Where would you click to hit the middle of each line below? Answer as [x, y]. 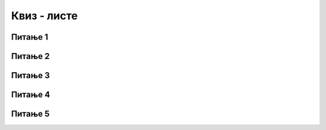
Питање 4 [31, 95]
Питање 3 [30, 76]
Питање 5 [30, 114]
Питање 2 [30, 56]
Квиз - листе [44, 16]
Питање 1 [30, 37]
